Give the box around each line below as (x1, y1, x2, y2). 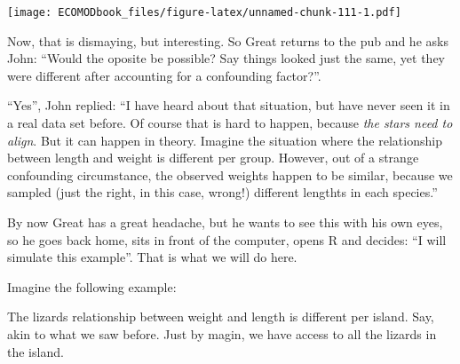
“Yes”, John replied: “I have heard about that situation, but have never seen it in (7, 96, 450, 115)
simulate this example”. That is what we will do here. (7, 248, 297, 266)
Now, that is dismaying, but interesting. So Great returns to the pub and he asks (7, 31, 448, 50)
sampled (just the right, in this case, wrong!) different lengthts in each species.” (7, 183, 438, 202)
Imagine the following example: (7, 277, 177, 296)
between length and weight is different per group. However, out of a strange (7, 148, 419, 167)
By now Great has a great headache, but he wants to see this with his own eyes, (7, 213, 443, 231)
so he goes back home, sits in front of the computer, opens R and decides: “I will (7, 230, 447, 249)
